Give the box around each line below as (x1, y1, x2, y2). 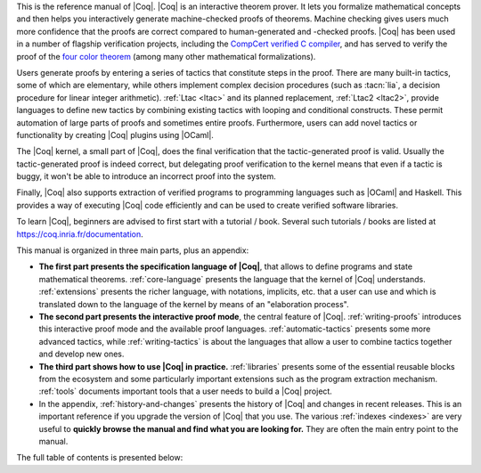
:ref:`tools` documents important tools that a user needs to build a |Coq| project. (38, 386, 333, 396)
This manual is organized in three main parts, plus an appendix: (16, 245, 249, 256)
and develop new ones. (38, 348, 125, 360)
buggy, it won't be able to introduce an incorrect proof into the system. (16, 171, 276, 182)
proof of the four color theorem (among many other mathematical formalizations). (16, 51, 316, 61)
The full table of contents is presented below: (16, 453, 183, 463)
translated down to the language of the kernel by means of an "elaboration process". (38, 298, 349, 309)
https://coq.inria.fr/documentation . (16, 228, 144, 240)
